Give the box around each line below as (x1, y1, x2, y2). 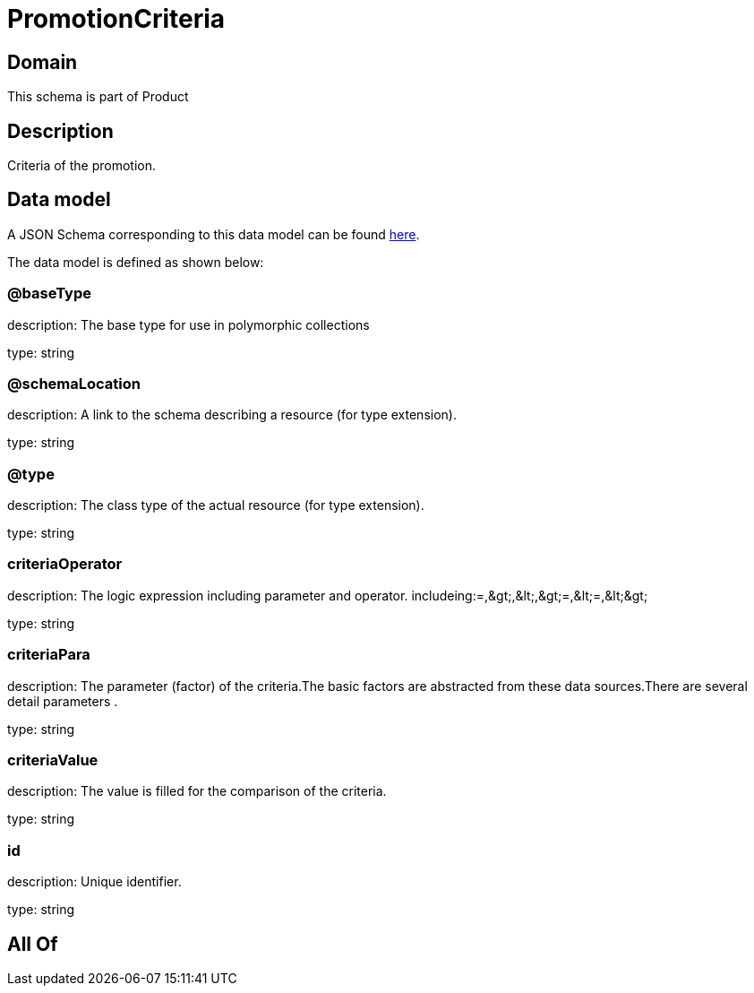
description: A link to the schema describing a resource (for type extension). (7, 407, 457, 423)
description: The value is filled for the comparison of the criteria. (7, 783, 387, 799)
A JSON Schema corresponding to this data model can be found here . (7, 226, 420, 242)
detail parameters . (7, 693, 118, 709)
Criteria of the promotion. (7, 158, 157, 174)
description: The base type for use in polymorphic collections (7, 316, 370, 332)
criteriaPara (7, 645, 90, 664)
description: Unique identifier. (7, 874, 182, 890)
